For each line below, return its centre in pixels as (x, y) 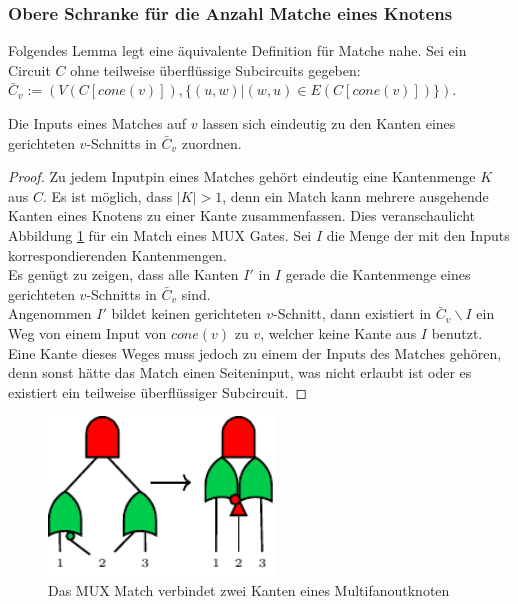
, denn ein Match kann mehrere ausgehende (355, 195)
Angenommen (50, 313)
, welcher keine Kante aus (338, 332)
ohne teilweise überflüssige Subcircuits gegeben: (215, 69)
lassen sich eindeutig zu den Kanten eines (329, 123)
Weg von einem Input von (87, 332)
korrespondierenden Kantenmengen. (117, 254)
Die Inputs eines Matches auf (97, 123)
